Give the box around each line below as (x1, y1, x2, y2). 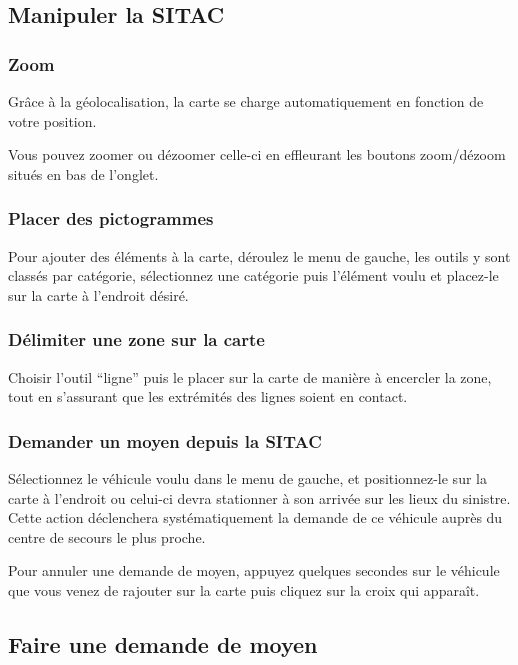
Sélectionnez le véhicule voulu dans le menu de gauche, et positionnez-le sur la (8, 468, 487, 488)
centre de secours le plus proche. (8, 526, 206, 547)
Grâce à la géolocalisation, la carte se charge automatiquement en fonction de (8, 91, 484, 111)
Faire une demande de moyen (8, 628, 318, 659)
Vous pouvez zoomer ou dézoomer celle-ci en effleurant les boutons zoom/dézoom (8, 144, 506, 165)
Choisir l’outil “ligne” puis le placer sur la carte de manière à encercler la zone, (8, 366, 492, 387)
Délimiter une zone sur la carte (8, 327, 265, 352)
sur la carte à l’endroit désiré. (8, 284, 189, 305)
